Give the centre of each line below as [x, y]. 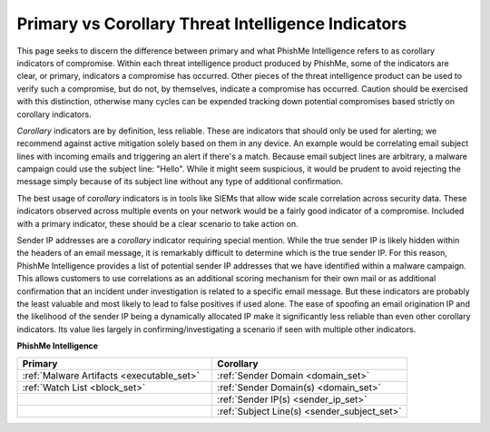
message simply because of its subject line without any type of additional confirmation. [180, 182]
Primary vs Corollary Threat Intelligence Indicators [212, 24]
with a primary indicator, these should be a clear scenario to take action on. [157, 223]
